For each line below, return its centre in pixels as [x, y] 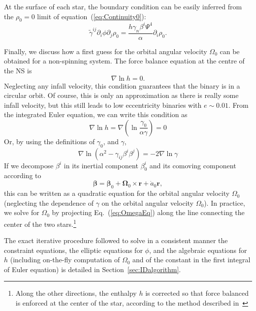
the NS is [18, 70]
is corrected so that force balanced [197, 293]
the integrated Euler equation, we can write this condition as [96, 114]
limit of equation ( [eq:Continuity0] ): [92, 16]
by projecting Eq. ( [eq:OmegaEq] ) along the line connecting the [148, 212]
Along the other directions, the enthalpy [76, 293]
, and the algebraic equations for [198, 250]
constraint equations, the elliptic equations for [73, 250]
